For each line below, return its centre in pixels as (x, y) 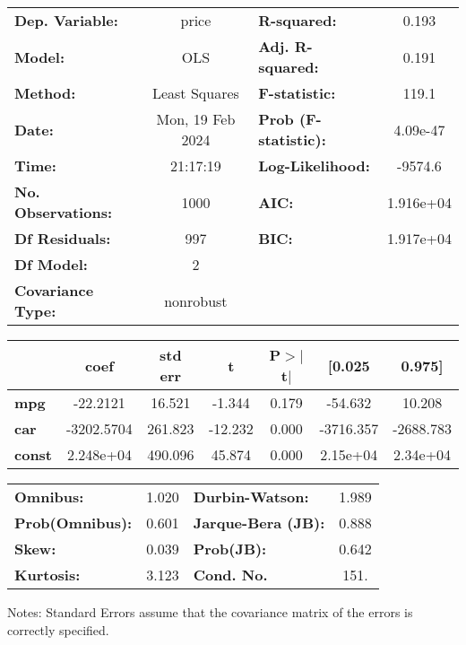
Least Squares (195, 93)
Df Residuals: (63, 238)
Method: (45, 93)
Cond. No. (230, 575)
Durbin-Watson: (251, 497)
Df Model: (51, 264)
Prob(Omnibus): (73, 523)
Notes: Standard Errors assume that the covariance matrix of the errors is (210, 612)
